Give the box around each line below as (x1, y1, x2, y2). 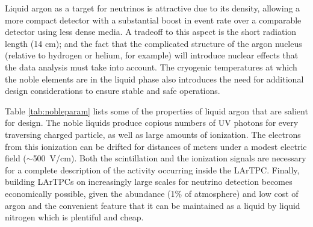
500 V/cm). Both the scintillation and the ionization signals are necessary (33, 152, 306, 164)
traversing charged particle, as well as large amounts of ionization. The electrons (5, 128, 301, 140)
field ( (5, 152, 26, 164)
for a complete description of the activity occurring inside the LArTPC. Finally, (5, 163, 300, 176)
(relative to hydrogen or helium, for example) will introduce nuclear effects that (5, 49, 299, 61)
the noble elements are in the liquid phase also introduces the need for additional (5, 72, 304, 85)
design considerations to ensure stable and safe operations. (5, 84, 220, 97)
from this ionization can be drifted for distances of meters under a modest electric (5, 140, 307, 152)
